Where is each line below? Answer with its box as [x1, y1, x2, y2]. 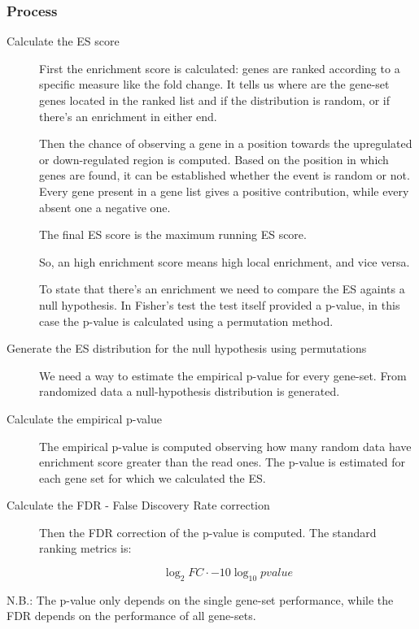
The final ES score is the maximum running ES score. [39, 226, 307, 243]
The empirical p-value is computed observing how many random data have [39, 437, 412, 454]
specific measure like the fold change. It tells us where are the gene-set [39, 76, 390, 93]
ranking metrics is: [39, 540, 132, 557]
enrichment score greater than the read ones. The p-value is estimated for [39, 453, 406, 471]
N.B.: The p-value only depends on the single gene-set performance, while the [7, 591, 394, 608]
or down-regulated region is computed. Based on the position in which [39, 150, 389, 167]
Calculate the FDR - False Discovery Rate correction [7, 497, 270, 514]
